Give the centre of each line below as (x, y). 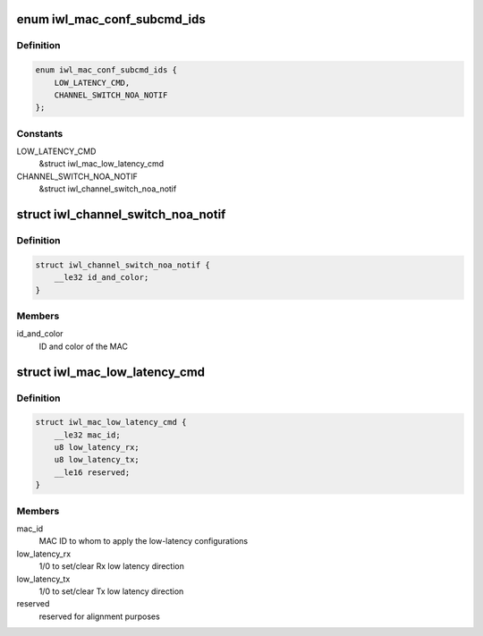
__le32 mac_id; (87, 435)
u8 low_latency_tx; (97, 460)
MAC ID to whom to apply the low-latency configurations (144, 541)
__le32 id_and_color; (102, 278)
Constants (40, 133)
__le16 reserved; (92, 472)
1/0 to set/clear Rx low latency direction (112, 566)
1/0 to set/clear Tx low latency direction (111, 591)
